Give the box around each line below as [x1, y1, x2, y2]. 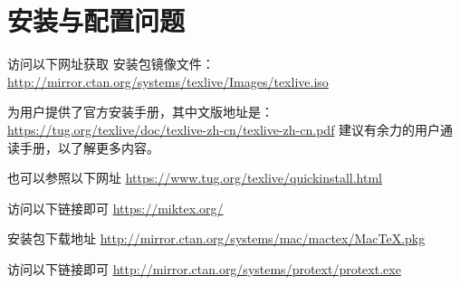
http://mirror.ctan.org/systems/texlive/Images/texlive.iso [7, 71, 329, 90]
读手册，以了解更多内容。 [7, 138, 159, 157]
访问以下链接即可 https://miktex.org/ [7, 198, 224, 217]
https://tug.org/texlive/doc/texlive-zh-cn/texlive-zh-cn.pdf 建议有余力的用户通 [7, 119, 454, 138]
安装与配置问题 [7, 2, 186, 39]
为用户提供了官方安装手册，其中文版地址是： [7, 102, 273, 121]
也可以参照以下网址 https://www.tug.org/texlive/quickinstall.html [7, 168, 383, 187]
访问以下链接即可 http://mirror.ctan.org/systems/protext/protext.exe [7, 259, 401, 278]
